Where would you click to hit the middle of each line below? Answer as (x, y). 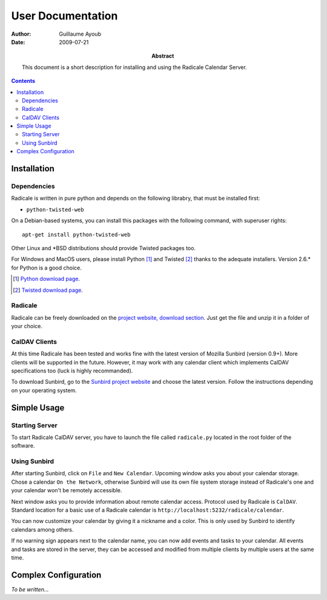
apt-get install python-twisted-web (76, 234)
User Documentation (64, 16)
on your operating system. (44, 390)
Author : (21, 34)
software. (23, 446)
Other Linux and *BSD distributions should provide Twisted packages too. (104, 248)
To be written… (30, 589)
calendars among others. (42, 529)
